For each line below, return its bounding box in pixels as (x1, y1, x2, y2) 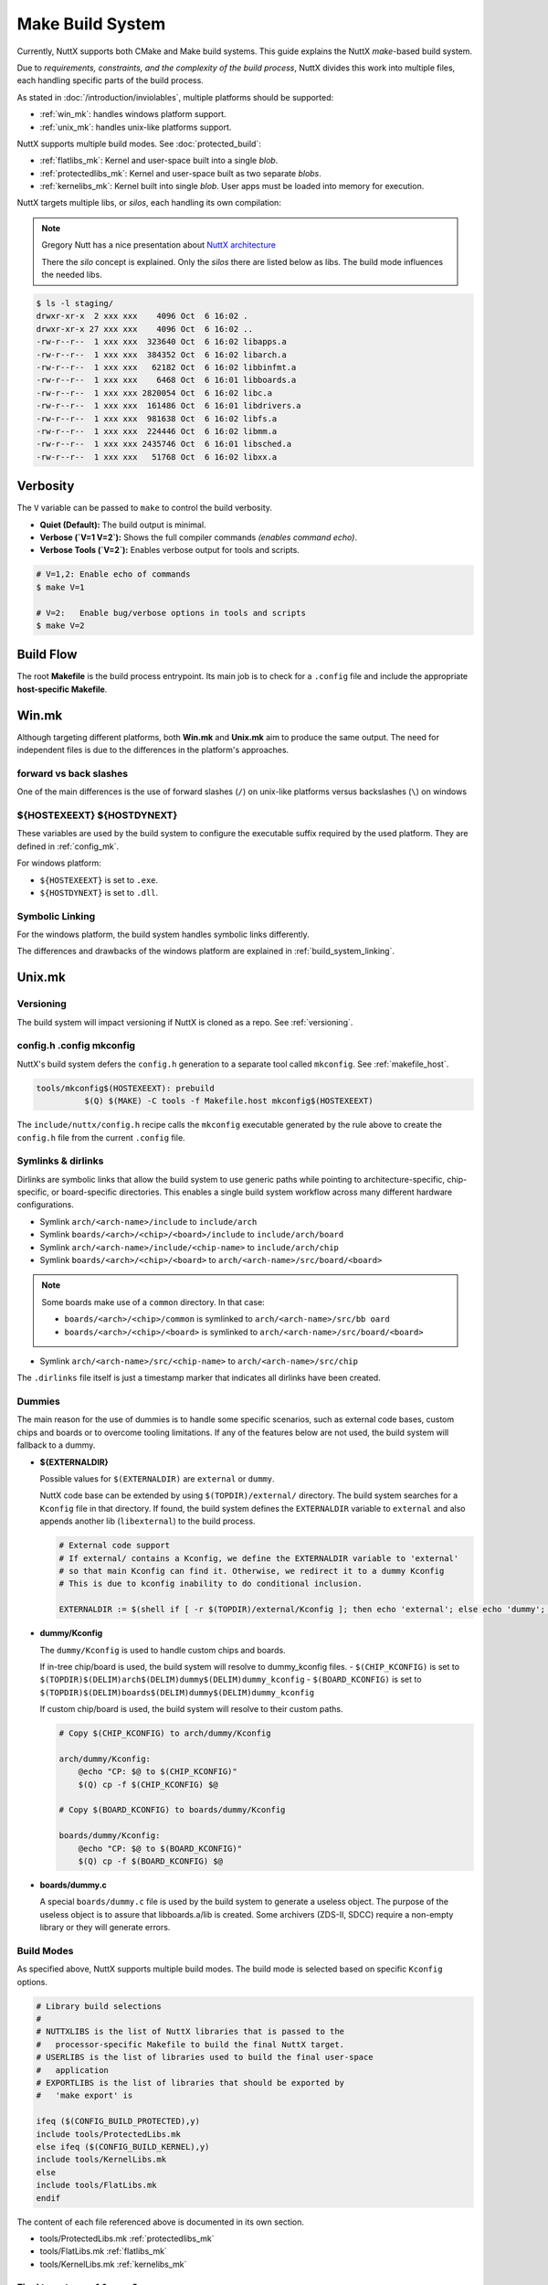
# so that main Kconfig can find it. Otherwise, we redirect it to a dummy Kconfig (58, 1566, 445, 1576)
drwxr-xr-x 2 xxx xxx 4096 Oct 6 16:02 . (36, 311, 248, 322)
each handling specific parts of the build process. (16, 75, 205, 86)
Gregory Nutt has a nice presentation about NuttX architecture (41, 239, 276, 250)
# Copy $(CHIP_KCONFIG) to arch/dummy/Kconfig (58, 1728, 271, 1738)
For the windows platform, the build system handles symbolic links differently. (16, 929, 310, 941)
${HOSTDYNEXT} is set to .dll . (39, 887, 159, 898)
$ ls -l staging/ (36, 298, 114, 308)
